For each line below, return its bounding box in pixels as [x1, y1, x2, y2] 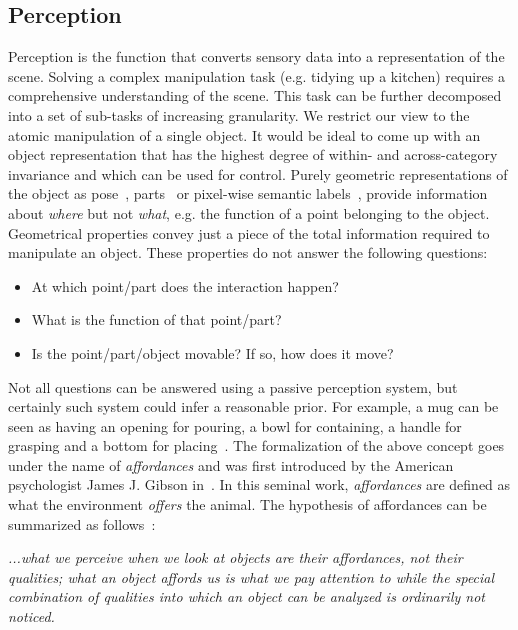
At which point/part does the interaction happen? [31, 275, 339, 296]
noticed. [8, 606, 55, 627]
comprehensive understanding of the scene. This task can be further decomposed [8, 85, 502, 106]
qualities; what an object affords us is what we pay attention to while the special [8, 566, 495, 587]
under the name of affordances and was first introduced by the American [8, 454, 454, 475]
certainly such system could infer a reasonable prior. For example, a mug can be [8, 396, 499, 417]
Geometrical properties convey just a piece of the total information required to [8, 222, 490, 243]
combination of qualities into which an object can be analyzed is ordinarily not [8, 586, 485, 607]
